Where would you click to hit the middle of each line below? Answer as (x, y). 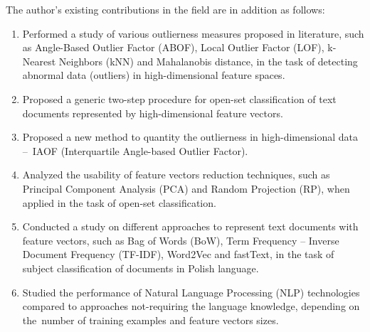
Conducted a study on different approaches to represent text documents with (190, 226)
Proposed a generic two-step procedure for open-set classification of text (179, 98)
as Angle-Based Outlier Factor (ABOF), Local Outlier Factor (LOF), (173, 47)
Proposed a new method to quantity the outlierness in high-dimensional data (190, 137)
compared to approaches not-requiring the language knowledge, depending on (191, 306)
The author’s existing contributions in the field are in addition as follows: (165, 9)
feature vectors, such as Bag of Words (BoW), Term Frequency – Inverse (181, 240)
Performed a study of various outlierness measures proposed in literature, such (193, 33)
